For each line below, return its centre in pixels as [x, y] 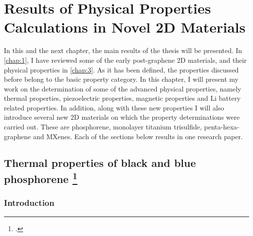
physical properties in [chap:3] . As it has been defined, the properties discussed [121, 69]
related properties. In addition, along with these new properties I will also [114, 107]
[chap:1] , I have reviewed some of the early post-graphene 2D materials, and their [125, 60]
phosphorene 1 [41, 178]
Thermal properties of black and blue [100, 162]
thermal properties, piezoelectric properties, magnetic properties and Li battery [122, 98]
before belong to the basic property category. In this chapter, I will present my [121, 79]
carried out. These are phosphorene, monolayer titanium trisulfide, [103, 127]
